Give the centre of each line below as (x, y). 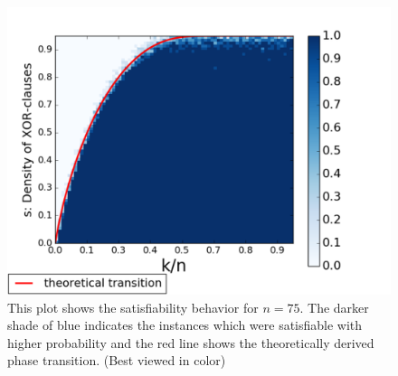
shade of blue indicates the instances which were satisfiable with (185, 325)
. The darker (334, 307)
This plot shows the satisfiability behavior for (133, 307)
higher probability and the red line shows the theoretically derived (191, 342)
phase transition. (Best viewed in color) (117, 360)
